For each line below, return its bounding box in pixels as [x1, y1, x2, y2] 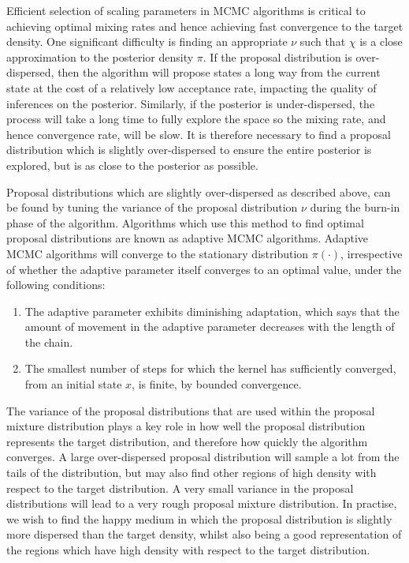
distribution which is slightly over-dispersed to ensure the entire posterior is [6, 141, 372, 158]
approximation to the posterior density [6, 48, 194, 65]
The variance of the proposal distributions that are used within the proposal [6, 402, 375, 418]
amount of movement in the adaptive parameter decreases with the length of [24, 318, 395, 335]
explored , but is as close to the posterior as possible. [6, 156, 258, 173]
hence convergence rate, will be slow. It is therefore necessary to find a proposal [6, 126, 391, 142]
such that [299, 33, 346, 50]
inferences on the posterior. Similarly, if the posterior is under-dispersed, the [6, 95, 375, 111]
